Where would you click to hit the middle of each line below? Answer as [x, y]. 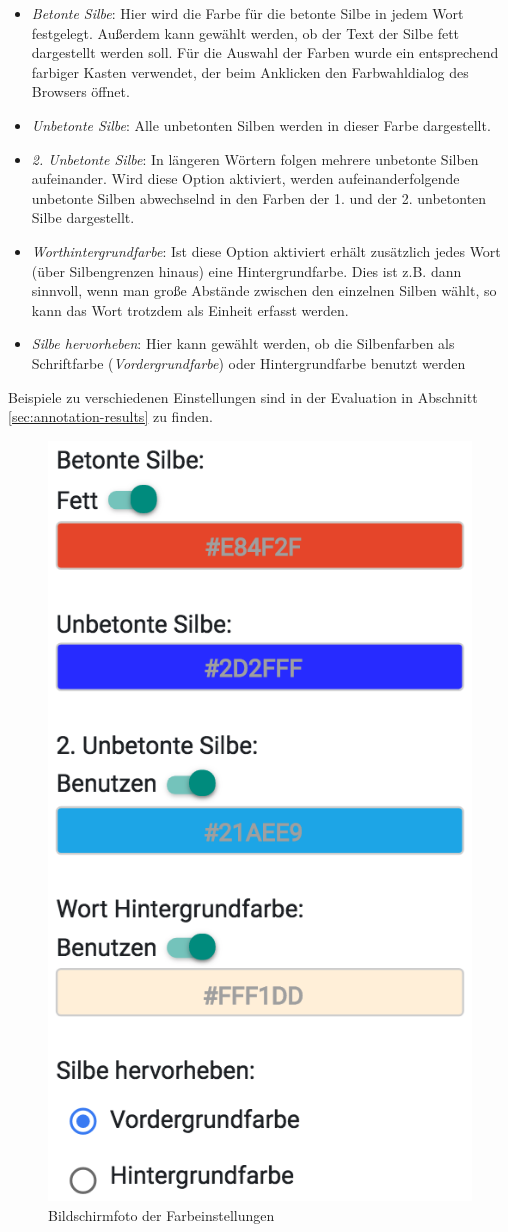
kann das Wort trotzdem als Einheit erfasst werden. [190, 309]
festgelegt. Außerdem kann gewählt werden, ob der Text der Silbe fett [245, 32]
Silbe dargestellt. [83, 217]
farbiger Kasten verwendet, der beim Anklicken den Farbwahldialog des [250, 71]
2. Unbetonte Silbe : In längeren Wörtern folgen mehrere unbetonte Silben [255, 158]
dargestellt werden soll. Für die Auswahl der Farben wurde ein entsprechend [265, 52]
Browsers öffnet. [80, 91]
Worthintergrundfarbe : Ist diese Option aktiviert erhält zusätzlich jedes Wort [266, 250]
